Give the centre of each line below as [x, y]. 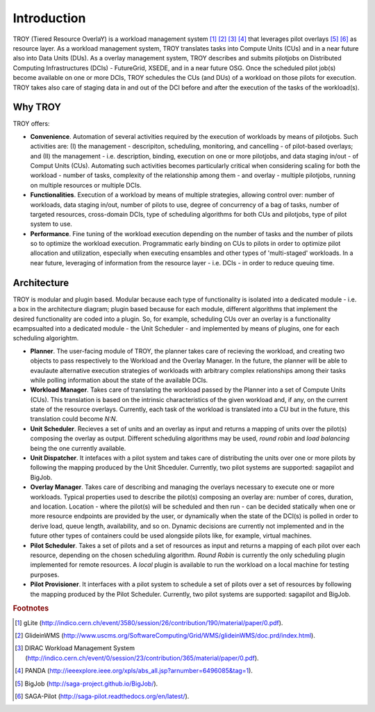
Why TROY [37, 107]
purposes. [45, 574]
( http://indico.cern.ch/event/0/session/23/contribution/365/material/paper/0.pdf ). [142, 658]
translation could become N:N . [74, 419]
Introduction [49, 18]
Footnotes [31, 608]
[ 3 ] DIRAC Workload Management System [75, 648]
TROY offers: [31, 124]
